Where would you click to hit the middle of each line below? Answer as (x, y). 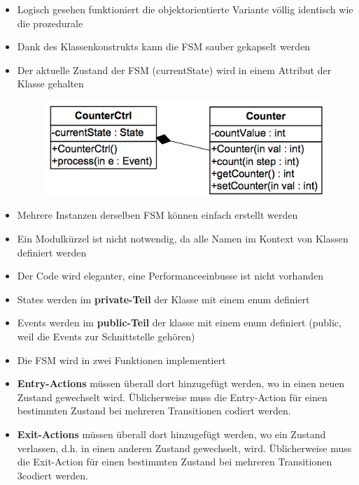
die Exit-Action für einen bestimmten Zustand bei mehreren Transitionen (175, 462)
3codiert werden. (52, 475)
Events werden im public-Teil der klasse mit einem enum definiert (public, (179, 323)
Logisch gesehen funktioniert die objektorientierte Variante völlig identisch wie (185, 9)
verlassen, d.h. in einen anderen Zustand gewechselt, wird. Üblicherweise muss (184, 448)
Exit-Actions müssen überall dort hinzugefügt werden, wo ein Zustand (171, 434)
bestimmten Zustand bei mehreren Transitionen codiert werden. (154, 411)
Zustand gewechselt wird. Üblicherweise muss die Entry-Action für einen (172, 397)
